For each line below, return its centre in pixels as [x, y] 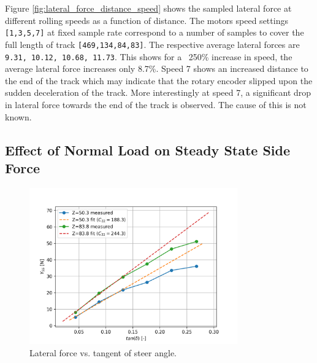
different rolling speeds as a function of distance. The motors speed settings [147, 20]
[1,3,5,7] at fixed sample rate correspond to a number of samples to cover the [155, 32]
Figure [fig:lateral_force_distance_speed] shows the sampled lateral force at [148, 8]
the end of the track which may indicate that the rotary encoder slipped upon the [159, 80]
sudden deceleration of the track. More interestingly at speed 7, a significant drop [158, 92]
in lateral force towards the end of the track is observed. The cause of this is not [156, 104]
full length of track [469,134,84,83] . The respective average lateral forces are [152, 44]
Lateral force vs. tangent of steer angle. [103, 352]
